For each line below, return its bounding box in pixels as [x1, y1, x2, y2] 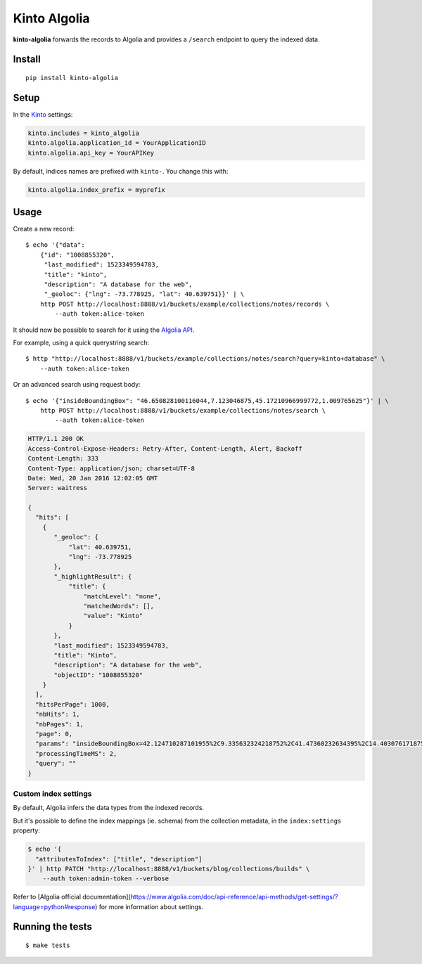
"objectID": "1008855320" [53, 671, 143, 679]
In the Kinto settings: [13, 110, 73, 119]
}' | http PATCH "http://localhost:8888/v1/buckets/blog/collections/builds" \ [27, 865, 310, 873]
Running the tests [13, 921, 93, 933]
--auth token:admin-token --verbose [42, 875, 169, 882]
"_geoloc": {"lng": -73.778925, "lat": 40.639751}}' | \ [44, 290, 245, 298]
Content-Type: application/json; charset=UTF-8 [27, 464, 195, 473]
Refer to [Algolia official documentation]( [13, 893, 132, 901]
